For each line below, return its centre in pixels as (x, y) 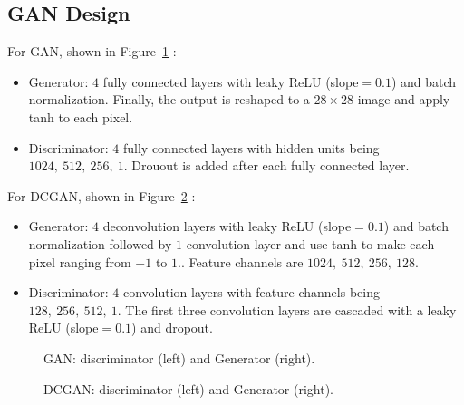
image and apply (404, 99)
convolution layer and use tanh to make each (310, 243)
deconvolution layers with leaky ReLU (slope (227, 226)
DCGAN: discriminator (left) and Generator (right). (188, 388)
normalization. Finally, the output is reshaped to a (169, 99)
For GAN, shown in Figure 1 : (92, 51)
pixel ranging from (80, 261)
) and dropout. (172, 328)
